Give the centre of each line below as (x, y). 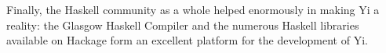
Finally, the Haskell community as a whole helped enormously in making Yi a (193, 9)
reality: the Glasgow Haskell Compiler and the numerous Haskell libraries (183, 25)
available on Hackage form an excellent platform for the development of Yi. (187, 40)
